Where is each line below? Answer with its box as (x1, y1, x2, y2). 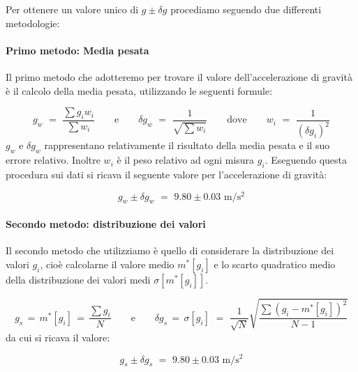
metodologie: (6, 15, 60, 30)
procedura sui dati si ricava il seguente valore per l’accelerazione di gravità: (6, 166, 327, 181)
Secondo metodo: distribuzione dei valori (6, 217, 206, 231)
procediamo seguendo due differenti (170, 2, 322, 16)
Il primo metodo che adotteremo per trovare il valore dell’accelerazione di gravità (6, 69, 352, 84)
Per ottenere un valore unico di (6, 2, 139, 16)
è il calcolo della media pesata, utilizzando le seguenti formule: (6, 83, 273, 98)
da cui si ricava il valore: (6, 330, 110, 344)
